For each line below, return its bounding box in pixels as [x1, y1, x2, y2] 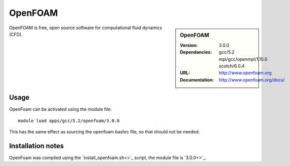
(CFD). [9, 31, 23, 37]
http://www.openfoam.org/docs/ [219, 77, 285, 83]
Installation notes [9, 141, 64, 150]
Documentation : [180, 77, 214, 83]
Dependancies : [180, 49, 212, 55]
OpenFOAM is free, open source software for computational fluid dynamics [9, 25, 163, 31]
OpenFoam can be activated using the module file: [9, 106, 112, 112]
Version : [180, 42, 198, 48]
